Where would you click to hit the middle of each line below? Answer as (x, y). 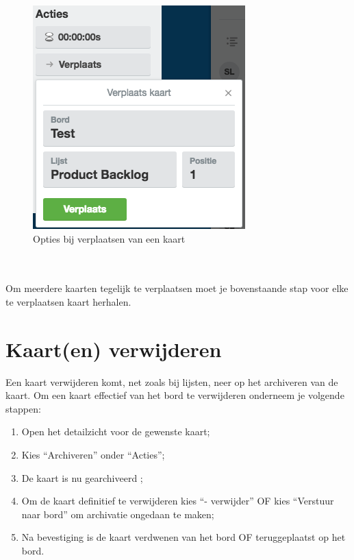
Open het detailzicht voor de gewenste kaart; (116, 431)
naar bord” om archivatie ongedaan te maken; (118, 514)
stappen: (23, 408)
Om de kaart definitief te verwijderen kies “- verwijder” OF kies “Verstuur (178, 501)
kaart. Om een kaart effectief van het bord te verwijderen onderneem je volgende (175, 395)
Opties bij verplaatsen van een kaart (109, 238)
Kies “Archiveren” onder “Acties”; (93, 455)
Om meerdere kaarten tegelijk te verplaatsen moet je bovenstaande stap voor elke (177, 288)
